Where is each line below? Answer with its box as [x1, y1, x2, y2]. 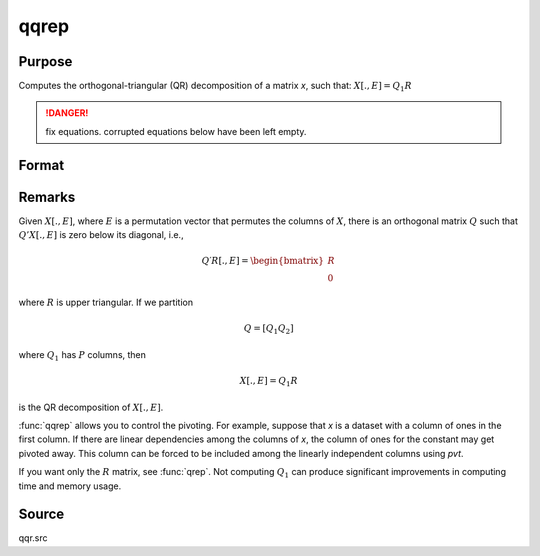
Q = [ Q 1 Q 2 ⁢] [243, 323, 294, 337]
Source [18, 506, 65, 523]
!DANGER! [45, 107, 89, 119]
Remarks [18, 188, 76, 205]
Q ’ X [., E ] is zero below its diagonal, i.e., [18, 229, 184, 241]
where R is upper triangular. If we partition [18, 296, 194, 309]
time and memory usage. [18, 480, 122, 492]
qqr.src [18, 532, 48, 544]
